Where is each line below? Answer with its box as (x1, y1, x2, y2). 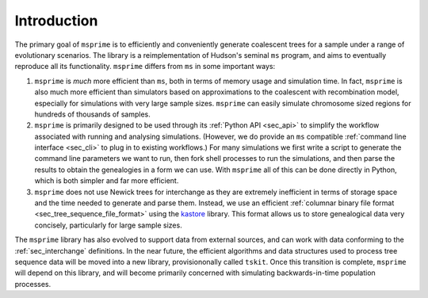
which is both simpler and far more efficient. (34, 176, 179, 185)
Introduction (14, 12, 98, 29)
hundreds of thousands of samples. (34, 109, 151, 119)
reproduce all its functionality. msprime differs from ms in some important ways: (14, 62, 276, 71)
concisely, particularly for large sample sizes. (34, 220, 182, 230)
